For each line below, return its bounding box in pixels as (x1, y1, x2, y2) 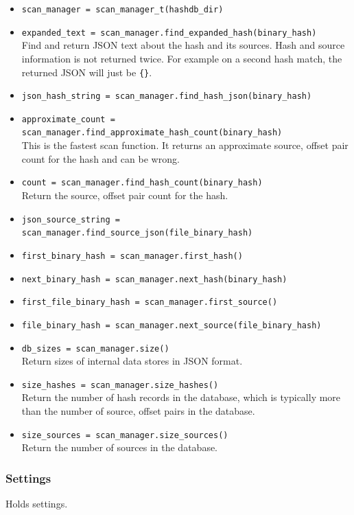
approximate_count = (21, 114, 115, 124)
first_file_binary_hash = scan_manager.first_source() (21, 297, 278, 308)
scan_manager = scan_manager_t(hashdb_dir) (21, 5, 224, 14)
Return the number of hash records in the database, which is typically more (21, 390, 341, 404)
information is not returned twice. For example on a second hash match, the (21, 51, 342, 65)
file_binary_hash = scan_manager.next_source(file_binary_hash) (21, 320, 322, 330)
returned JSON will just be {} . (21, 65, 152, 79)
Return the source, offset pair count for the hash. (21, 187, 228, 202)
